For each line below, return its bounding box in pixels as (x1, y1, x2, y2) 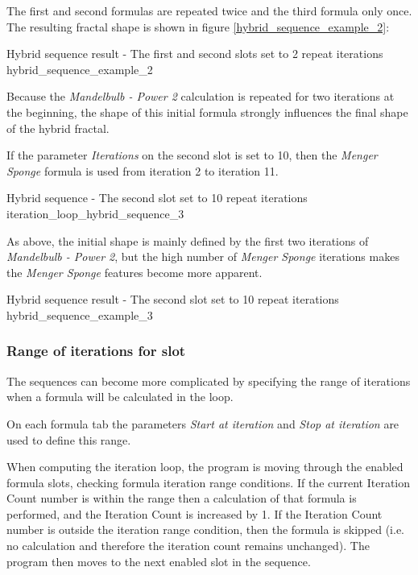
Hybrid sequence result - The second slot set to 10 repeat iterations (6, 291, 339, 308)
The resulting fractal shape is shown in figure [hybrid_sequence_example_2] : (6, 18, 390, 35)
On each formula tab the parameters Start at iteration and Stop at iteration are (6, 415, 399, 432)
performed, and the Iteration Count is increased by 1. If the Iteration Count (6, 505, 383, 522)
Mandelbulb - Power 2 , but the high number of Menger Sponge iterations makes (6, 248, 399, 265)
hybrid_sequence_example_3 (6, 306, 153, 323)
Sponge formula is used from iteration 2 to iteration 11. (6, 162, 279, 179)
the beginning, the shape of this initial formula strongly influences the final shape (6, 103, 408, 120)
